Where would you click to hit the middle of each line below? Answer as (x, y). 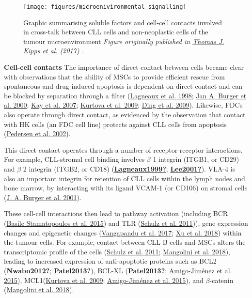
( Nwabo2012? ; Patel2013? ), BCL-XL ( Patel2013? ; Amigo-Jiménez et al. (118, 270)
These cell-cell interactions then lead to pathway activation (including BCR (116, 213)
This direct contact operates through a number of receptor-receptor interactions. (123, 149)
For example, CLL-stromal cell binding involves (74, 159)
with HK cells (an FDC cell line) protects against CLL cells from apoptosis (115, 124)
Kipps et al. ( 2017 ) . (54, 51)
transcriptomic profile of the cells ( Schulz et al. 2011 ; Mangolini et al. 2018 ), (117, 251)
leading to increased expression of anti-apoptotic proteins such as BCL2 (110, 261)
